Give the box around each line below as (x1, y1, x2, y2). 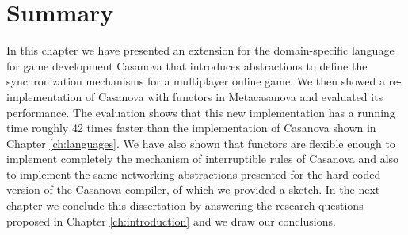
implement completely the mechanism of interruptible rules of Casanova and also (6, 150, 399, 167)
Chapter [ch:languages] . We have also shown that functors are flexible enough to (6, 135, 395, 151)
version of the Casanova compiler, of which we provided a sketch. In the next (6, 181, 380, 198)
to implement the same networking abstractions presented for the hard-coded (6, 165, 381, 182)
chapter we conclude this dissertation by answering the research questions (6, 197, 364, 214)
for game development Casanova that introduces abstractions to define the (6, 57, 368, 74)
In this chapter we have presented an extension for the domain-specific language (6, 42, 395, 59)
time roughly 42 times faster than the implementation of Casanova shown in (6, 119, 376, 136)
